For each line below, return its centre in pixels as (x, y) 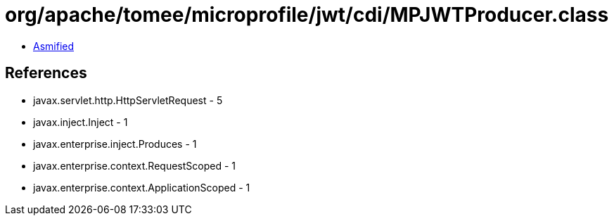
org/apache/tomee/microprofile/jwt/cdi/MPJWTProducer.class (307, 15)
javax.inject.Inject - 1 (81, 122)
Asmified (54, 46)
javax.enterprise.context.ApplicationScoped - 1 (142, 187)
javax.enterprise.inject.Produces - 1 (115, 144)
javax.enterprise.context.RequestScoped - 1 (134, 165)
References (46, 73)
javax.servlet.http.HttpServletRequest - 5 (128, 100)
